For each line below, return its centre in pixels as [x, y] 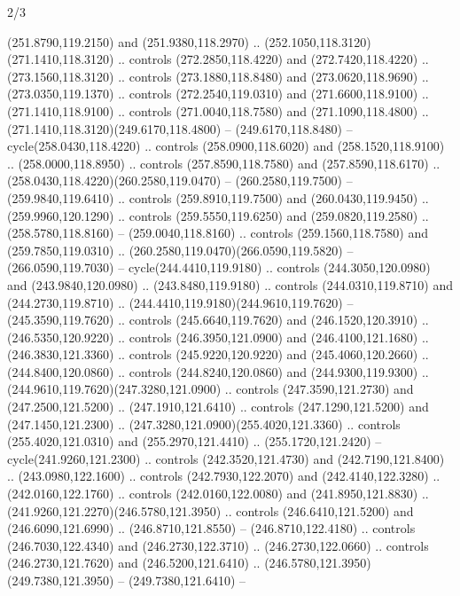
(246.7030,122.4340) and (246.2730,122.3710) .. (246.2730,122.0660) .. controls [218, 545]
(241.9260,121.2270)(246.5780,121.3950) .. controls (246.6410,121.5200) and [211, 510]
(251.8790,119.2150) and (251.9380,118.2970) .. [134, 41]
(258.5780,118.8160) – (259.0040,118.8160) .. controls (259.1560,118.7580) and [218, 233]
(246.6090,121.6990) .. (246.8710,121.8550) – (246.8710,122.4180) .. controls [211, 528]
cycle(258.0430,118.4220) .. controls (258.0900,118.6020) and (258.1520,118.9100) [226, 146]
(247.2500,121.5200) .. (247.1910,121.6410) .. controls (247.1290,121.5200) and [218, 407]
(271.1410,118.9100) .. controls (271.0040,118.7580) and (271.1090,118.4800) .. [218, 110]
